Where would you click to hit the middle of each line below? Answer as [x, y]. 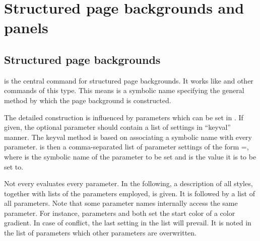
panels [26, 27]
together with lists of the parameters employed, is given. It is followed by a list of [129, 193]
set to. [14, 166]
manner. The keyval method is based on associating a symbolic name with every [128, 137]
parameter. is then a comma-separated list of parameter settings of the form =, [126, 147]
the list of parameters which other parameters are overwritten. [101, 233]
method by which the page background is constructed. [88, 100]
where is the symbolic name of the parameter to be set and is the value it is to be [130, 156]
